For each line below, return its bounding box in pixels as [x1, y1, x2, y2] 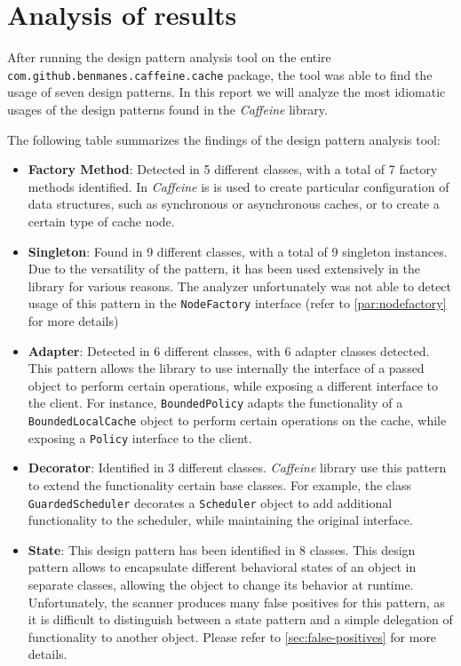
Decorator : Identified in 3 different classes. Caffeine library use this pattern [28, 458, 447, 477]
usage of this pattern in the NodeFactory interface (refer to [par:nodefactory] [28, 294, 447, 313]
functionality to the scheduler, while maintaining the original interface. [28, 511, 413, 529]
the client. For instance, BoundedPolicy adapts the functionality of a [28, 393, 403, 412]
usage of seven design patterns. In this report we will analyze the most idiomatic [7, 83, 446, 101]
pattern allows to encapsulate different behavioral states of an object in [28, 558, 417, 576]
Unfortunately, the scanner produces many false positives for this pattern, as [28, 592, 445, 611]
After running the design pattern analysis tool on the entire [7, 48, 331, 67]
